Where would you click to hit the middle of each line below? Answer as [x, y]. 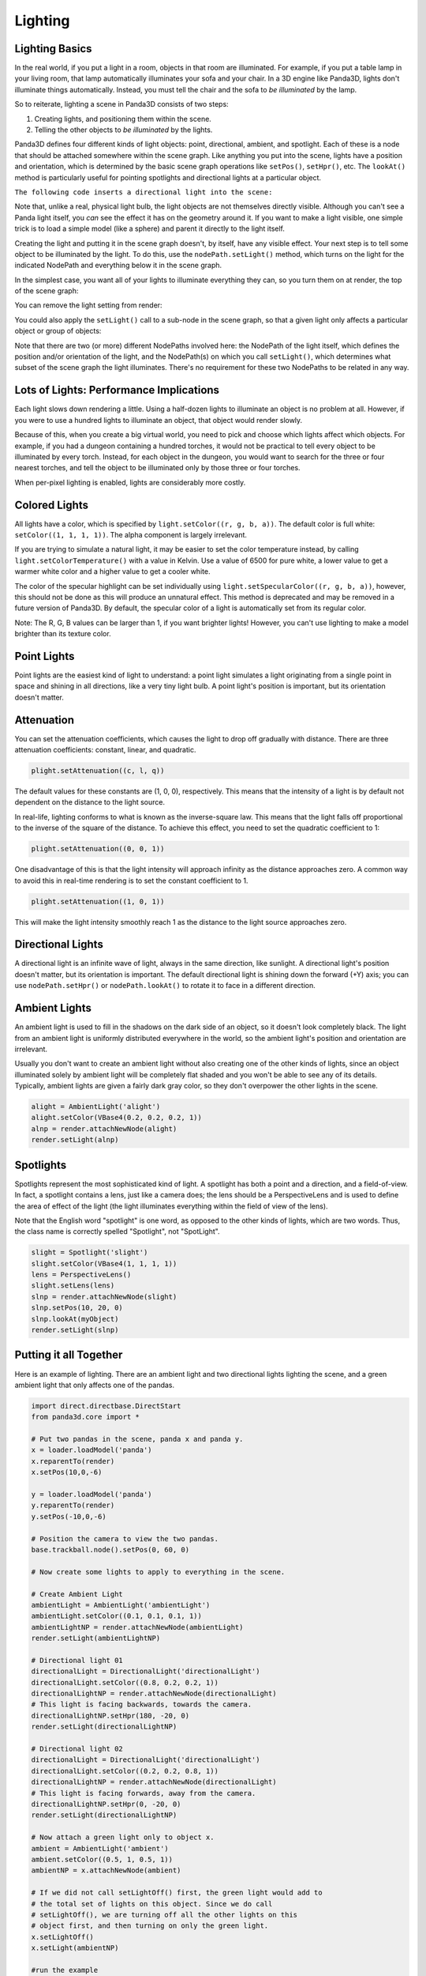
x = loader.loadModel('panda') [92, 1450]
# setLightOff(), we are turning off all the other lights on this [164, 1914]
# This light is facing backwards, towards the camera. [142, 1704]
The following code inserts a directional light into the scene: [144, 192]
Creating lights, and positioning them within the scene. [123, 119]
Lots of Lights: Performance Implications [117, 390]
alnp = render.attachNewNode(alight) [104, 1129]
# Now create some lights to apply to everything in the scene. [158, 1572]
